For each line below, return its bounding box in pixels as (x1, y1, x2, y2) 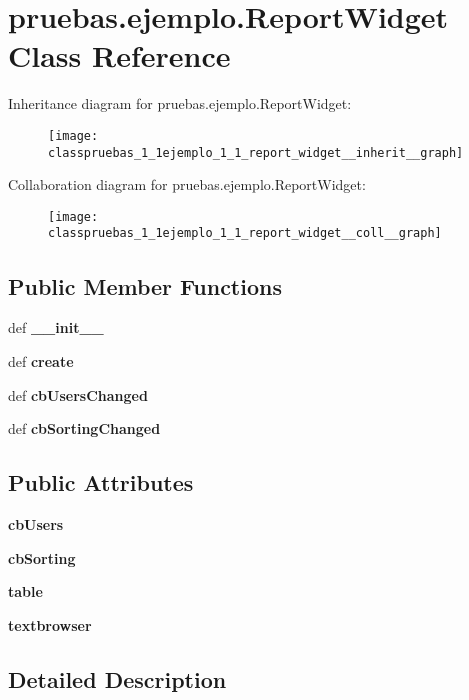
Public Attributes (8, 467, 194, 498)
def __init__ (8, 317, 104, 338)
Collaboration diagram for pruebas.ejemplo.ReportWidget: (8, 174, 366, 195)
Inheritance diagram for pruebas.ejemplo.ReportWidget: (8, 93, 352, 114)
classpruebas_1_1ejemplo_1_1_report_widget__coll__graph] (48, 226, 442, 241)
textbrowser (8, 614, 92, 635)
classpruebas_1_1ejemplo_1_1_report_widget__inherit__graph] (48, 145, 464, 160)
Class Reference (8, 35, 231, 76)
